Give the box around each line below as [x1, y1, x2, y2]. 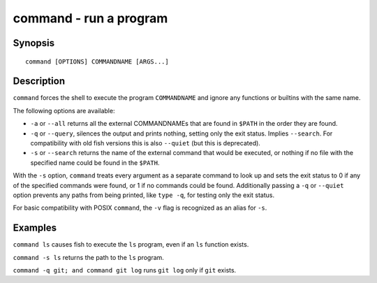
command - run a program [13, 10, 168, 26]
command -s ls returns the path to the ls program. [13, 253, 164, 261]
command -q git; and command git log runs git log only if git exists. [13, 266, 237, 275]
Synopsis [13, 37, 55, 49]
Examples [13, 222, 57, 234]
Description [13, 75, 66, 87]
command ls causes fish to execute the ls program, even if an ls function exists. [13, 240, 249, 249]
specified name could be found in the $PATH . [30, 158, 160, 167]
